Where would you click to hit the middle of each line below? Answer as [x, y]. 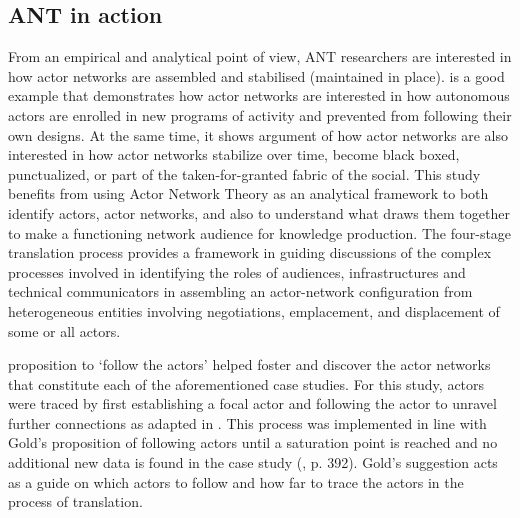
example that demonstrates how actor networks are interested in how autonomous [259, 95]
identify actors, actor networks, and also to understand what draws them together [259, 212]
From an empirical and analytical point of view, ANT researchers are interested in [260, 56]
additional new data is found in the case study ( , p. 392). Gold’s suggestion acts [253, 462]
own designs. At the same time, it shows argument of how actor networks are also [258, 134]
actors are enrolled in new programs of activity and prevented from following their [260, 114]
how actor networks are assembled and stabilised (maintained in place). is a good [256, 75]
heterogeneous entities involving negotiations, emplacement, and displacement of [254, 310]
